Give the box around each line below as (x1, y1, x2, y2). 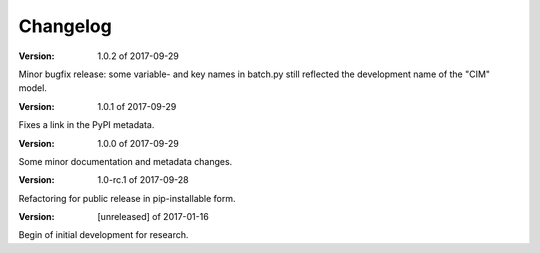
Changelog (18, 15, 112, 37)
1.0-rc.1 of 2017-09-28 (97, 174, 189, 186)
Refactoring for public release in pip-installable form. (18, 192, 236, 204)
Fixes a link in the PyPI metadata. (18, 119, 155, 131)
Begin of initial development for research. (18, 229, 189, 241)
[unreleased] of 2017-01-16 (97, 211, 209, 223)
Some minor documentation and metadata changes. (18, 155, 233, 167)
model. (18, 82, 47, 94)
